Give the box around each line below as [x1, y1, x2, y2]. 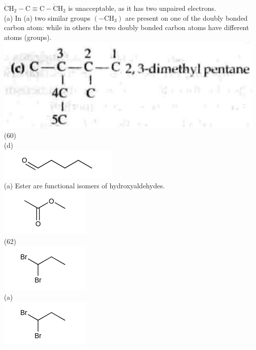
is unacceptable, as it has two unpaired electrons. [68, 3, 216, 13]
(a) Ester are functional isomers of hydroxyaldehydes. [4, 180, 165, 190]
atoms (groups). [4, 32, 52, 42]
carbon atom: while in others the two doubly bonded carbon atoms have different [4, 22, 249, 33]
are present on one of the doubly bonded [125, 12, 248, 23]
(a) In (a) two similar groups [4, 12, 91, 23]
